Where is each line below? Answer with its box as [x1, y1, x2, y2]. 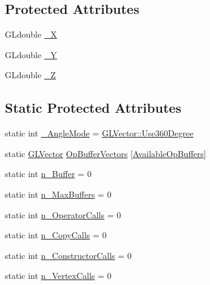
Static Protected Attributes [5, 98, 181, 117]
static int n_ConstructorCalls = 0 [5, 249, 132, 261]
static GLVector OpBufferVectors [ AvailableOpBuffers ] [5, 147, 206, 159]
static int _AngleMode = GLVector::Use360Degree [5, 127, 194, 139]
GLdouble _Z [5, 69, 56, 81]
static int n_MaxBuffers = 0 [5, 187, 112, 200]
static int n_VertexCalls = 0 [5, 269, 112, 282]
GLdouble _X [5, 28, 57, 41]
